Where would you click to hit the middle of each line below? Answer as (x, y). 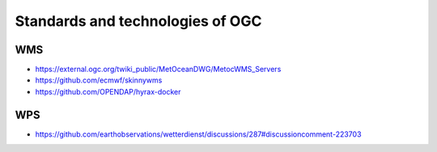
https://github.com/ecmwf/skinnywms (99, 80)
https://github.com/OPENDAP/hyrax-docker (108, 91)
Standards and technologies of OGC (138, 21)
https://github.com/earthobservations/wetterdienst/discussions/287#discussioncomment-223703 (198, 134)
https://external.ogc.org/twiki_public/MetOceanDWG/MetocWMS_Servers (158, 70)
